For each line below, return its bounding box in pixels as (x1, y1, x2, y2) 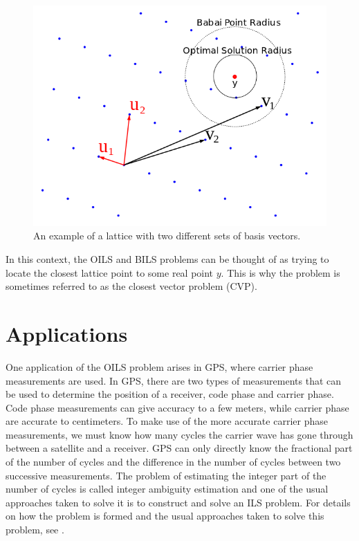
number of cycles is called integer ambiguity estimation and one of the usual (6, 482, 329, 496)
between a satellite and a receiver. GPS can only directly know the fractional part (6, 441, 353, 455)
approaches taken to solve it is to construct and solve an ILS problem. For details (6, 495, 351, 509)
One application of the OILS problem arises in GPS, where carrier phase (6, 359, 313, 374)
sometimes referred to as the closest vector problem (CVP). (6, 279, 257, 293)
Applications (6, 319, 128, 347)
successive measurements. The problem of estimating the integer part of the (6, 468, 326, 482)
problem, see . (6, 522, 64, 537)
